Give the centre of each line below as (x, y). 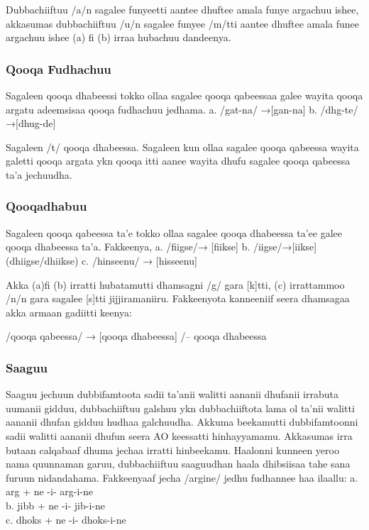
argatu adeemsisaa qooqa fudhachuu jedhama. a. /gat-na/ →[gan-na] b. (161, 109)
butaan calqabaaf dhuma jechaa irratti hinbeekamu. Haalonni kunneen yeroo (172, 449)
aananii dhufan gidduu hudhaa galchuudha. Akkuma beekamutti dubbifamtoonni (182, 422)
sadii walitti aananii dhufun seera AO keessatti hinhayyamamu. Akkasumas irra (179, 435)
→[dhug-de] (31, 123)
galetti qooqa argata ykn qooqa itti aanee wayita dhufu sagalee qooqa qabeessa (178, 161)
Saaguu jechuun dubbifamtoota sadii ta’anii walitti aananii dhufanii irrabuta (172, 394)
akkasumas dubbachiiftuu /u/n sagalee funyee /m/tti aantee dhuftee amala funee (183, 23)
